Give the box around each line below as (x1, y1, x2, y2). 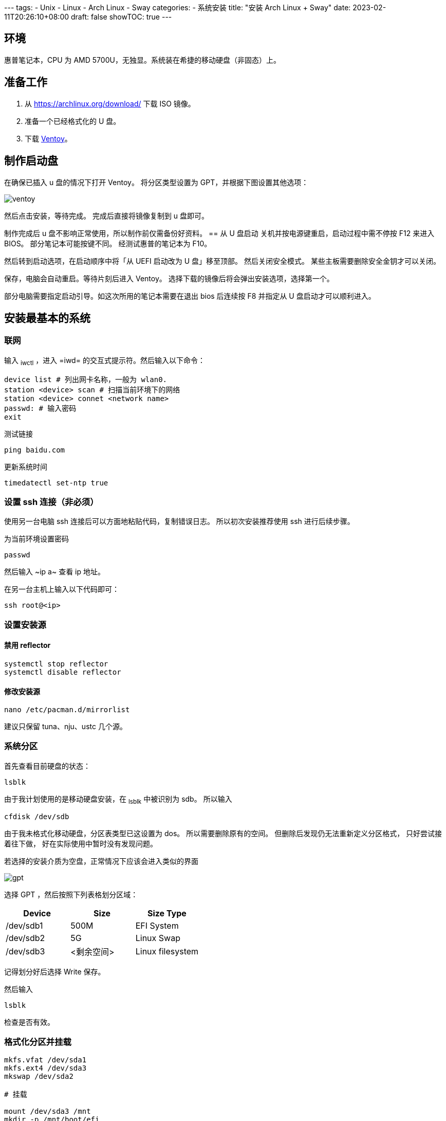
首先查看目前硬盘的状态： (4, 761, 90, 770)
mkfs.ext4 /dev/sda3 (4, 1064, 87, 1073)
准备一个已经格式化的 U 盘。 (25, 116, 121, 125)
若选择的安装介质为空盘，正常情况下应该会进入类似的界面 (4, 856, 198, 865)
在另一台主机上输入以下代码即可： (4, 585, 119, 594)
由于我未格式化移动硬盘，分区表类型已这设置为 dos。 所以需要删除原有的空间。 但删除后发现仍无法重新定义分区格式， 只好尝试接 (4, 828, 442, 838)
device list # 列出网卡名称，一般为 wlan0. (4, 375, 168, 384)
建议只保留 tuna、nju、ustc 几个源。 (4, 722, 127, 731)
